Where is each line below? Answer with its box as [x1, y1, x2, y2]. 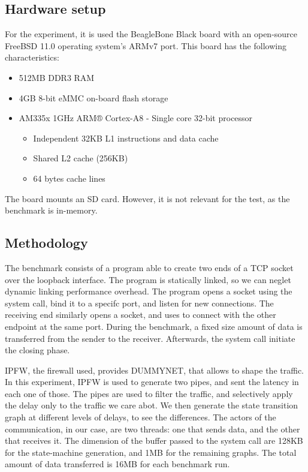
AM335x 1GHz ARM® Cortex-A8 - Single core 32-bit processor [19, 112, 253, 124]
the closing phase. [5, 344, 70, 356]
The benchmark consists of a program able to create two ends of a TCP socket [5, 261, 294, 273]
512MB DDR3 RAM [19, 71, 95, 83]
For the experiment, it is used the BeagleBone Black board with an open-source [5, 28, 298, 40]
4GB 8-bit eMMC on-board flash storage [19, 91, 168, 104]
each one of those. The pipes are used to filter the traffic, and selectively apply [5, 387, 293, 399]
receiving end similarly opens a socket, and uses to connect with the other [5, 308, 276, 321]
